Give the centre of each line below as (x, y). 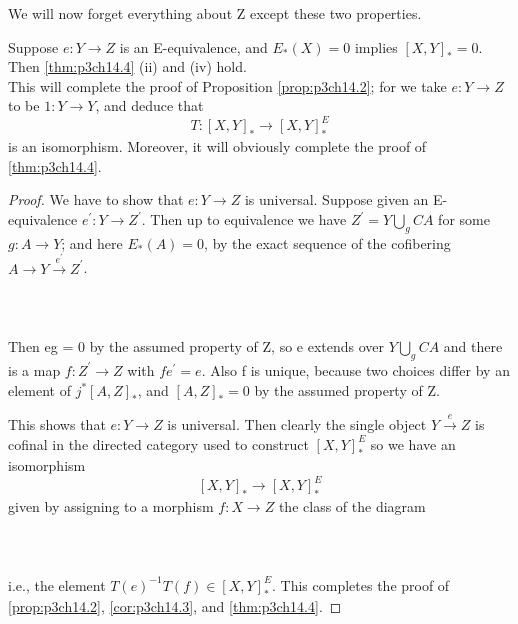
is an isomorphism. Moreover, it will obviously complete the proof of (217, 146)
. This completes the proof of (361, 584)
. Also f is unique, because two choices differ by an (355, 369)
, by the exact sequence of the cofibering (327, 242)
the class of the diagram (352, 506)
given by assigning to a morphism (111, 506)
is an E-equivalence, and (193, 46)
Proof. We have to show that (96, 199)
